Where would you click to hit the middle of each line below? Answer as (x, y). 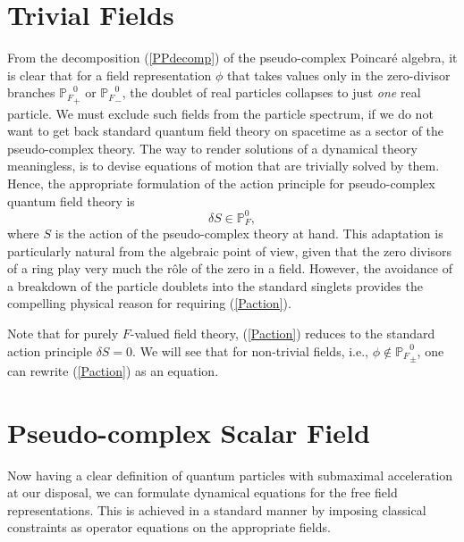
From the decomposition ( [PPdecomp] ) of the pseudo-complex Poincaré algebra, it (232, 58)
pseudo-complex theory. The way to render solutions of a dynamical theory (212, 148)
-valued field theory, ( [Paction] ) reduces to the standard (283, 334)
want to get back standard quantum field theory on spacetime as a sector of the (226, 131)
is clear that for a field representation (110, 75)
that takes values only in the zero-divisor (338, 75)
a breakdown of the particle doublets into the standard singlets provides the (215, 285)
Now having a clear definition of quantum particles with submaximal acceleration (230, 475)
